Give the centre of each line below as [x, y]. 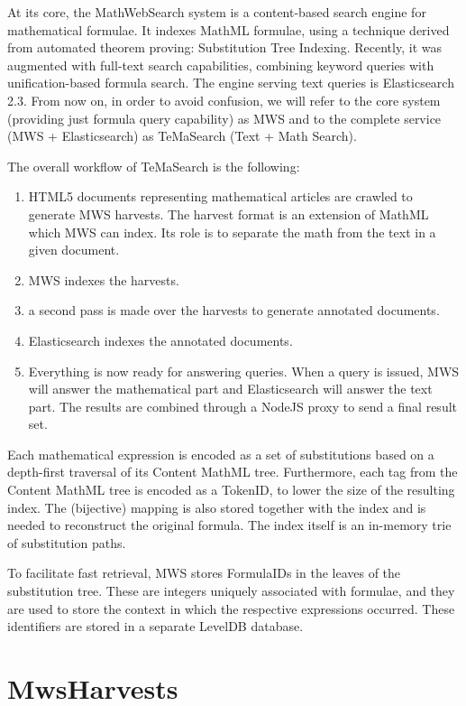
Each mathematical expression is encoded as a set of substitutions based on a [221, 454]
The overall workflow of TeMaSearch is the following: [154, 166]
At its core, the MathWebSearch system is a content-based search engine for [217, 12]
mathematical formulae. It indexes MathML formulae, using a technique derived [228, 29]
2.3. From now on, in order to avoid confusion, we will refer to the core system [224, 100]
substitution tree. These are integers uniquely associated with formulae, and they [231, 591]
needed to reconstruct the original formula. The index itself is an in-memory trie [229, 525]
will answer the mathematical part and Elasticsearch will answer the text [230, 389]
